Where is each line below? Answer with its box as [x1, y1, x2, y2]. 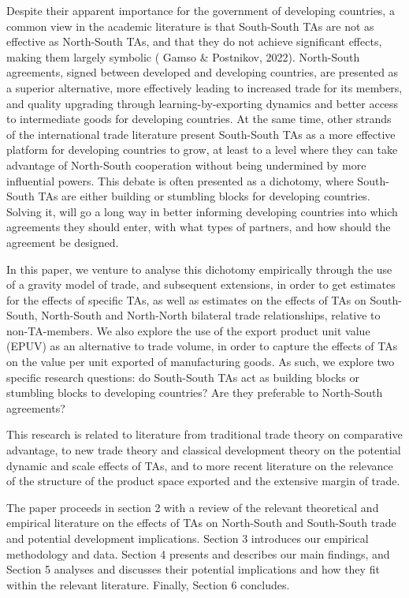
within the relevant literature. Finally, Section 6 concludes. [6, 576, 290, 592]
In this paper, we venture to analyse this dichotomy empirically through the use [6, 260, 392, 277]
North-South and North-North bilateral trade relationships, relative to [41, 307, 381, 323]
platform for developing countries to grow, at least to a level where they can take [6, 141, 398, 158]
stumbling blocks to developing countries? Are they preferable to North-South [6, 384, 383, 401]
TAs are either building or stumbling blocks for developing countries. [38, 188, 370, 204]
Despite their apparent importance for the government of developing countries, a [6, 2, 395, 18]
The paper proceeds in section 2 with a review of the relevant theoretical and [6, 499, 379, 515]
